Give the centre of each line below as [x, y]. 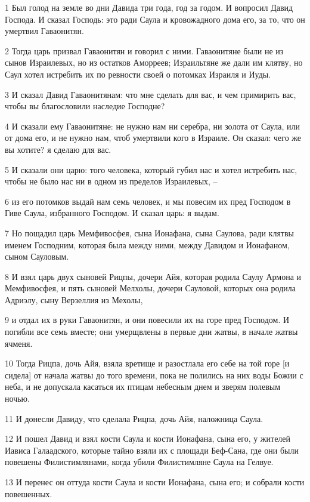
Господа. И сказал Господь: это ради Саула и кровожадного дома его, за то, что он [155, 19]
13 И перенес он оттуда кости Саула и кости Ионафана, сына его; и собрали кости [155, 482]
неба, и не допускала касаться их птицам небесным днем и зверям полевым [143, 386]
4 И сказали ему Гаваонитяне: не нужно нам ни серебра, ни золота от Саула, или [152, 126]
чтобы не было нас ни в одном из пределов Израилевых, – [111, 181]
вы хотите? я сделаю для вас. [58, 149]
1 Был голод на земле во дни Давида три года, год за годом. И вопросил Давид [149, 7]
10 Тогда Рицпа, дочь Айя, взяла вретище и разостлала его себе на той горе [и [147, 363]
